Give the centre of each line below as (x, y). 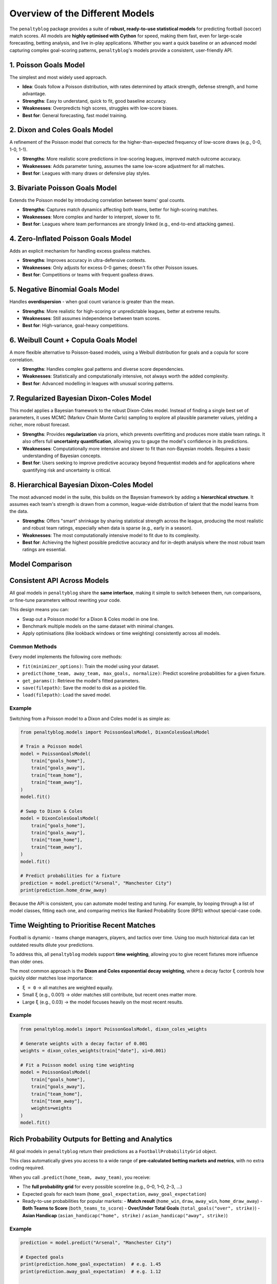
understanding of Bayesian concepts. (62, 456)
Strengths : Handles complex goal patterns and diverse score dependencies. (103, 369)
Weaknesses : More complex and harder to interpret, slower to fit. (92, 217)
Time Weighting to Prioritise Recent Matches (83, 925)
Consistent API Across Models (59, 581)
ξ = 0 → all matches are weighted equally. (68, 987)
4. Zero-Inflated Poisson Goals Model (71, 239)
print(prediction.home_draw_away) (64, 890)
